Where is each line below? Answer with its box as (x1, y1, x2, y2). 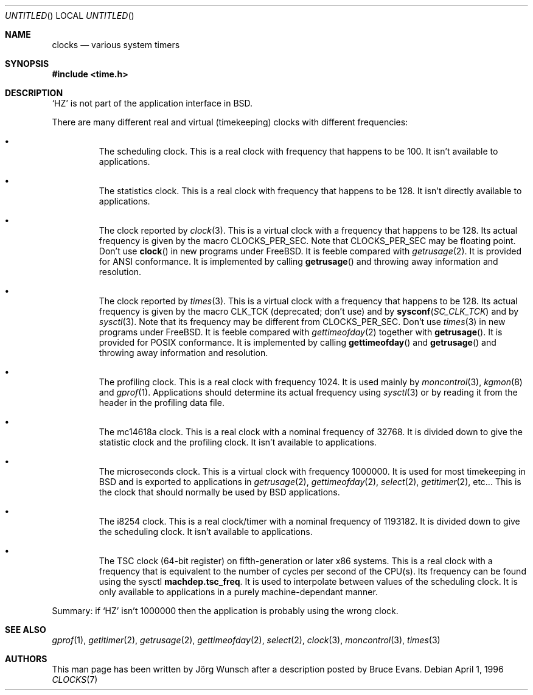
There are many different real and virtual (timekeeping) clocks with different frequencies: (52, 117, 408, 127)
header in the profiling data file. (99, 397, 225, 408)
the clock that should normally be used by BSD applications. (99, 487, 340, 497)
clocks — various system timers (52, 40, 180, 50)
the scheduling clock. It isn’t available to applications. (99, 526, 313, 537)
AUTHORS (5, 654, 47, 664)
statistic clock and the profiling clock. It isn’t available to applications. (99, 437, 377, 447)
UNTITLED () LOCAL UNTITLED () (5, 10, 134, 21)
